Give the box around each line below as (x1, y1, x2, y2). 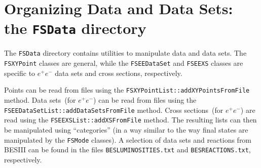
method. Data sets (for (4, 95, 76, 105)
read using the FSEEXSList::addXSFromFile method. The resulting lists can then (4, 114, 257, 125)
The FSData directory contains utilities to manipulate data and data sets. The (4, 48, 247, 58)
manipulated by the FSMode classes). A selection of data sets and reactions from (4, 134, 252, 145)
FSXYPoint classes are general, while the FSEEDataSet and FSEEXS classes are (4, 58, 243, 68)
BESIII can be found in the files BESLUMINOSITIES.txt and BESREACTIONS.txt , (4, 144, 251, 155)
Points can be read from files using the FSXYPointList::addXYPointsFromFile (4, 85, 250, 95)
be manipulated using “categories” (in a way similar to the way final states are (4, 124, 248, 135)
